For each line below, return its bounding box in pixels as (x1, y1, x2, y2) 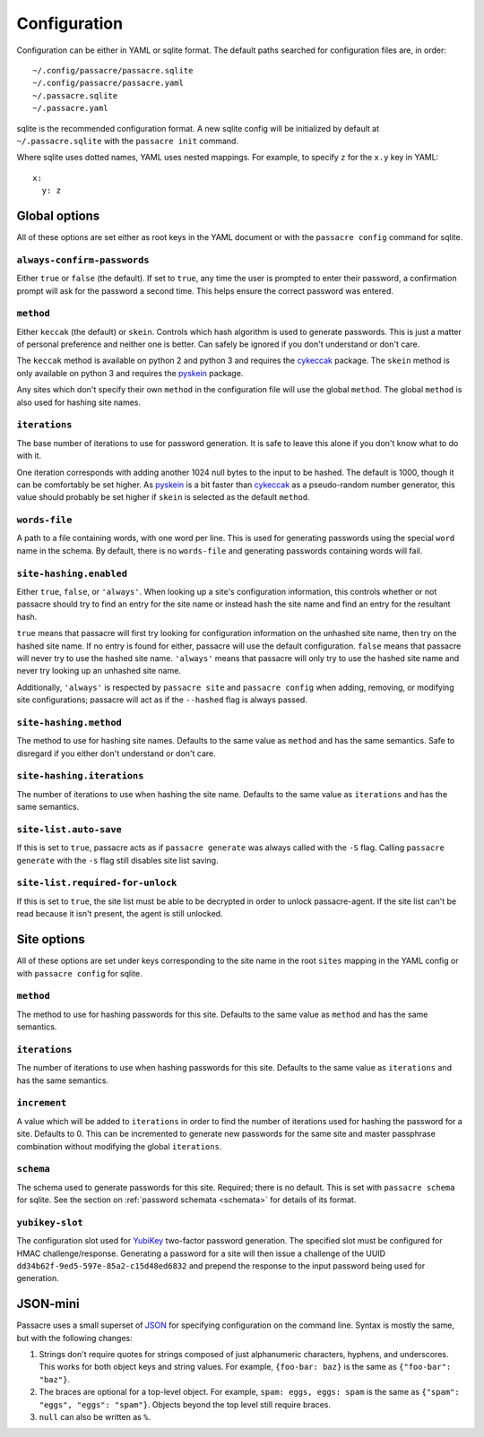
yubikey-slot (16, 1217, 84, 1228)
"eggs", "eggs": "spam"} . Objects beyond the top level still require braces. (39, 1398, 332, 1410)
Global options (16, 208, 100, 223)
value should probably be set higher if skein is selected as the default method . (16, 492, 311, 503)
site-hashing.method (16, 717, 123, 728)
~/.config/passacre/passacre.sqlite (32, 65, 194, 75)
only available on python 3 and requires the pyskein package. (16, 367, 244, 378)
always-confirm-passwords (16, 254, 150, 266)
